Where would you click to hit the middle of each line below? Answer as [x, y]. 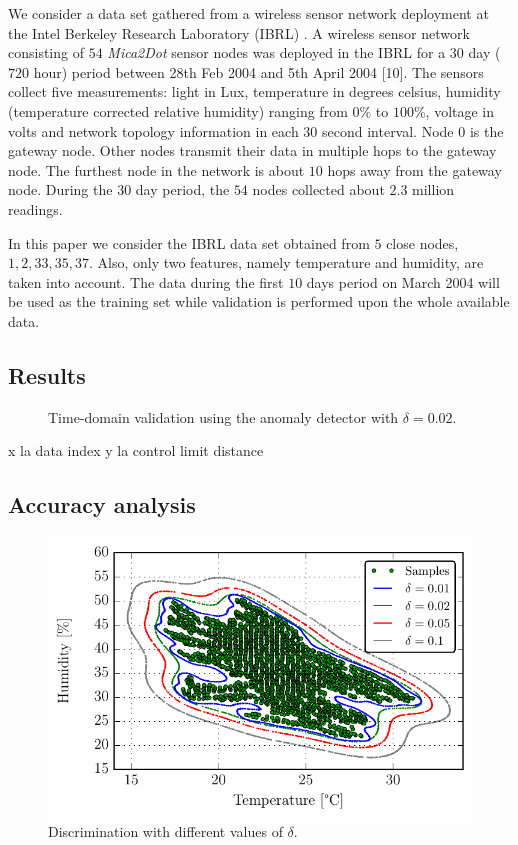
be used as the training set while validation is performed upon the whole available [259, 301]
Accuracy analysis [102, 504]
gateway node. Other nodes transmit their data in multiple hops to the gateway [252, 150]
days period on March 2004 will [403, 281]
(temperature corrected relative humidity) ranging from [178, 110]
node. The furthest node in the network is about [156, 169]
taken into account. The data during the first [146, 281]
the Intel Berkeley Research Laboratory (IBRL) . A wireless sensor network [239, 32]
